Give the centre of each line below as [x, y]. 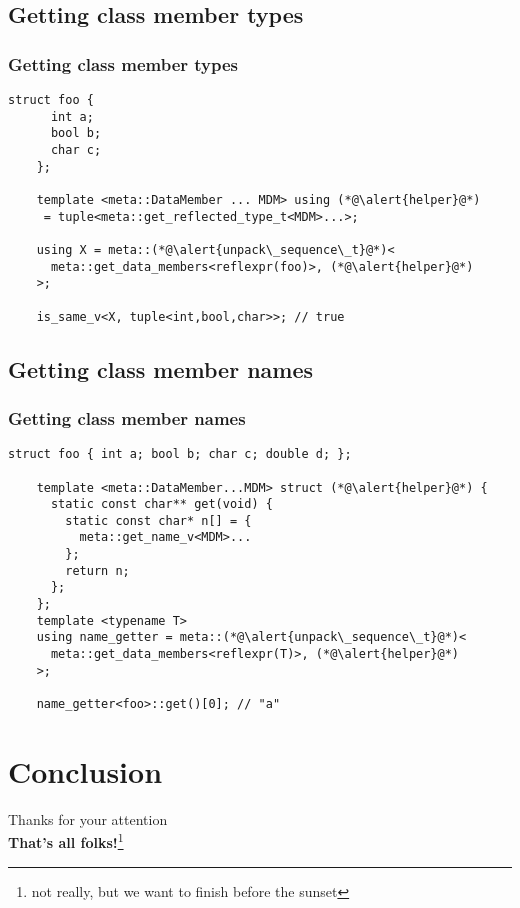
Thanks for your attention [88, 818]
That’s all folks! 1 [66, 841]
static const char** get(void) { [161, 504]
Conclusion [85, 770]
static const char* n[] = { [158, 520]
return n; [97, 570]
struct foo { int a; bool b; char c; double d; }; [180, 454]
